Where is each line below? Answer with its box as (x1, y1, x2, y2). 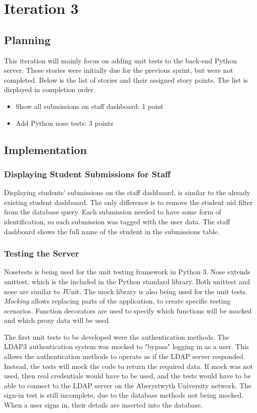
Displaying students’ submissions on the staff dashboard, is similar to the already (4, 187, 251, 198)
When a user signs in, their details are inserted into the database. (4, 400, 203, 410)
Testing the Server (4, 247, 79, 259)
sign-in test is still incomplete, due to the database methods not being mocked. (4, 390, 244, 400)
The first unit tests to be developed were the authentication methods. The (4, 331, 229, 342)
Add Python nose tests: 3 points (15, 117, 113, 128)
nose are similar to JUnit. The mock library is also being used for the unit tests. (4, 286, 248, 296)
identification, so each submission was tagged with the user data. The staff (4, 216, 230, 226)
